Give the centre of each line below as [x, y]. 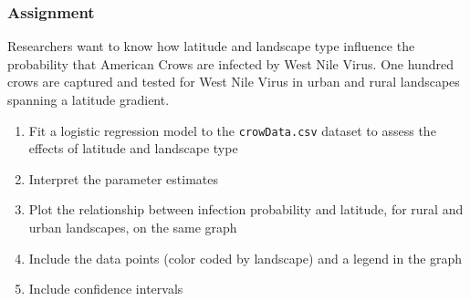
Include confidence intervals [106, 289]
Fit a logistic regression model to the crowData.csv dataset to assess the [232, 130]
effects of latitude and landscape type [133, 148]
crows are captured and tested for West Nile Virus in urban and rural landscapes [234, 82]
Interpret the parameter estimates [123, 178]
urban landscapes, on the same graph [133, 228]
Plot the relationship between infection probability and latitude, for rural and [246, 209]
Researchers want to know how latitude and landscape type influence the [211, 46]
